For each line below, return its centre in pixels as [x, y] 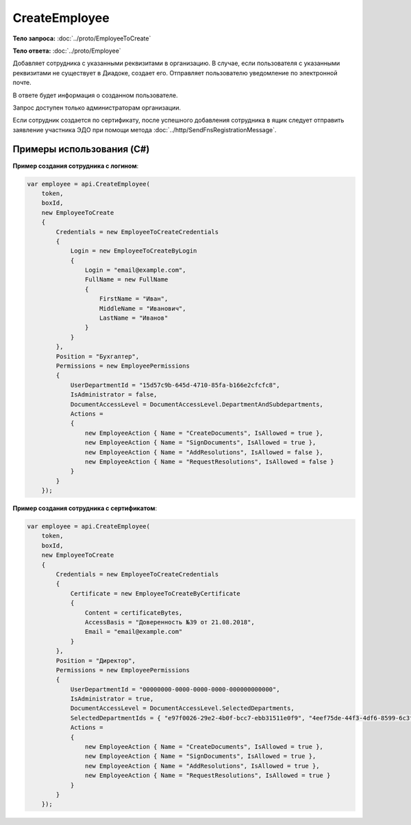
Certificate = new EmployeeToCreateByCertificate [155, 593]
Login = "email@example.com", [135, 270]
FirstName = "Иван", [134, 299]
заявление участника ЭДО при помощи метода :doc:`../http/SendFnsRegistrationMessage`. [145, 129]
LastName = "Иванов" [134, 318]
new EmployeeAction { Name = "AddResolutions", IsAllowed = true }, [202, 766]
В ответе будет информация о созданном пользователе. [95, 95]
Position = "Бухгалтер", [98, 356]
